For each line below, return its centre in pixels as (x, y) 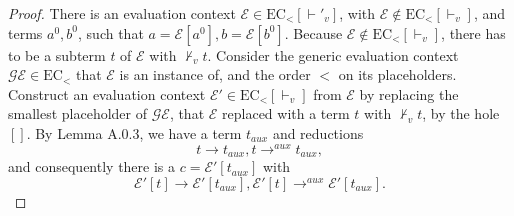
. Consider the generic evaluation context (333, 54)
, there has (473, 32)
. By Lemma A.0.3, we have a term (134, 132)
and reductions (318, 132)
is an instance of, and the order (215, 74)
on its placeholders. (397, 74)
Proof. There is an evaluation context (122, 13)
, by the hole (461, 113)
